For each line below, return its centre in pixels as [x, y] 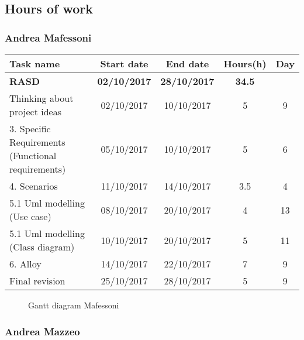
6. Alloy [25, 264]
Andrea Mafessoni [48, 37]
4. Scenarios [34, 186]
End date [187, 63]
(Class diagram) [42, 247]
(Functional [33, 155]
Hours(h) [245, 63]
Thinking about [42, 98]
